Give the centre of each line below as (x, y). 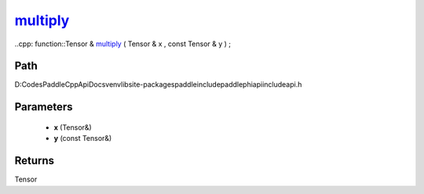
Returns (35, 161)
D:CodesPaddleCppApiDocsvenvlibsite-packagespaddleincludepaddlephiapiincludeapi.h (158, 84)
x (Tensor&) (73, 127)
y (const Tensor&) (83, 138)
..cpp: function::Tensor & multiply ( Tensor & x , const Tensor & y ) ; (123, 44)
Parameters (44, 107)
